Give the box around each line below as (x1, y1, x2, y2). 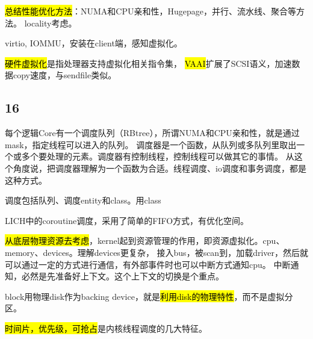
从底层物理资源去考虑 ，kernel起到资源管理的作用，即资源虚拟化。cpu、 (5, 234, 285, 247)
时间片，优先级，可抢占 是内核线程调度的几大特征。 (5, 322, 207, 334)
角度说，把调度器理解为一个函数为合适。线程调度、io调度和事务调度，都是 (13, 161, 306, 174)
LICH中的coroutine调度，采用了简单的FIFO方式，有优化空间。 (5, 214, 249, 226)
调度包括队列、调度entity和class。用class (5, 194, 161, 207)
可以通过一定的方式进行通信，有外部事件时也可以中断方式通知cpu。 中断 (5, 258, 291, 270)
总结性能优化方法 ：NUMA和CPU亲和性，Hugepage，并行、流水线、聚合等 (5, 5, 296, 17)
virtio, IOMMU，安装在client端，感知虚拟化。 (5, 37, 182, 49)
